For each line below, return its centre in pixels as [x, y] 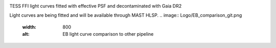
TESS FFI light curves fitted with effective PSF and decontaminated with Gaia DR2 [96, 6]
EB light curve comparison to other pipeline [108, 34]
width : [29, 27]
